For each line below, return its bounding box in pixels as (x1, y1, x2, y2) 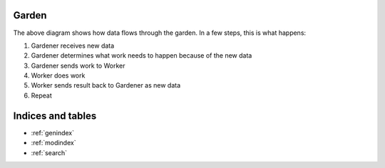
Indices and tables (13, 110, 97, 122)
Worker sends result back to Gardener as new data (31, 81, 181, 90)
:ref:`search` (31, 148, 68, 157)
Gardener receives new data (31, 41, 115, 50)
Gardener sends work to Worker (31, 61, 125, 70)
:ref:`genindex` (31, 128, 75, 137)
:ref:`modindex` (31, 139, 76, 147)
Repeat (31, 91, 53, 100)
